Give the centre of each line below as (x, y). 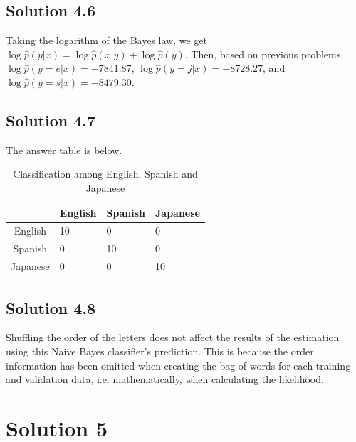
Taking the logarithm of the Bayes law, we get (106, 40)
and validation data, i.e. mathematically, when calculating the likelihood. (165, 379)
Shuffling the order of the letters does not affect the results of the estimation (173, 337)
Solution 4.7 (51, 120)
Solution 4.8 (51, 307)
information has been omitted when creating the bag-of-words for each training (178, 365)
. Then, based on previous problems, (264, 54)
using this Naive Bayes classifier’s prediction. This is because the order (160, 351)
